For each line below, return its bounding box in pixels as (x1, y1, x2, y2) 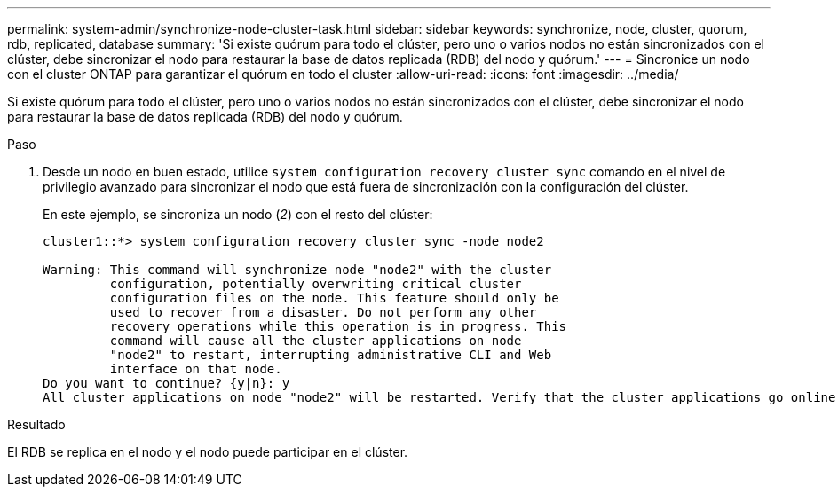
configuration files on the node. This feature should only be (109, 291, 559, 305)
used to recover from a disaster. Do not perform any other (109, 305, 537, 319)
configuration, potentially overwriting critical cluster (109, 277, 522, 291)
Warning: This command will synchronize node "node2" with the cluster (43, 263, 552, 277)
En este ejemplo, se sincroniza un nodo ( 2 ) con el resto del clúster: (43, 207, 433, 222)
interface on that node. (109, 362, 282, 376)
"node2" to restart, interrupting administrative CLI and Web (109, 348, 552, 362)
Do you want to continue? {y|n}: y (43, 376, 290, 390)
